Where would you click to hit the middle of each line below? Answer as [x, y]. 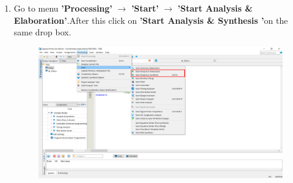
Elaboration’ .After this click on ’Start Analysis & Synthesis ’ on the [151, 20]
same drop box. [42, 32]
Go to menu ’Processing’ [63, 8]
